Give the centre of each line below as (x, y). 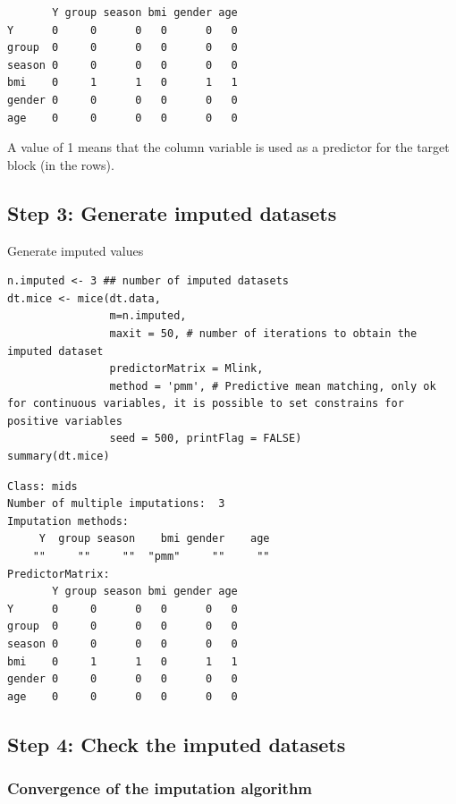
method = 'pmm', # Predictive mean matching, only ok (273, 386)
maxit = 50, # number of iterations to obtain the (263, 333)
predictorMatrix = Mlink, (186, 369)
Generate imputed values (76, 250)
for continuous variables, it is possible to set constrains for (206, 404)
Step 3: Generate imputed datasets (172, 212)
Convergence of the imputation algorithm (160, 788)
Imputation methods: (68, 521)
